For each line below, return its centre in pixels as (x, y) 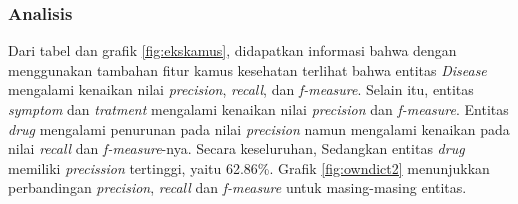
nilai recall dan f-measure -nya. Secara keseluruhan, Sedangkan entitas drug (236, 148)
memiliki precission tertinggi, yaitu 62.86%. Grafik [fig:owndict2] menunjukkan (249, 167)
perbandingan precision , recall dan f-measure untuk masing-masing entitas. (237, 187)
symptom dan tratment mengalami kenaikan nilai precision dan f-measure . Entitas (258, 109)
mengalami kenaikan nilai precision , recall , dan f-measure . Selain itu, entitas (241, 89)
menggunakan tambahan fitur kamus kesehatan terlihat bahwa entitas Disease (247, 69)
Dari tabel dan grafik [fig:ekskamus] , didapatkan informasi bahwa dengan (232, 50)
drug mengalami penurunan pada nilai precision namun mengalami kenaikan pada (259, 128)
